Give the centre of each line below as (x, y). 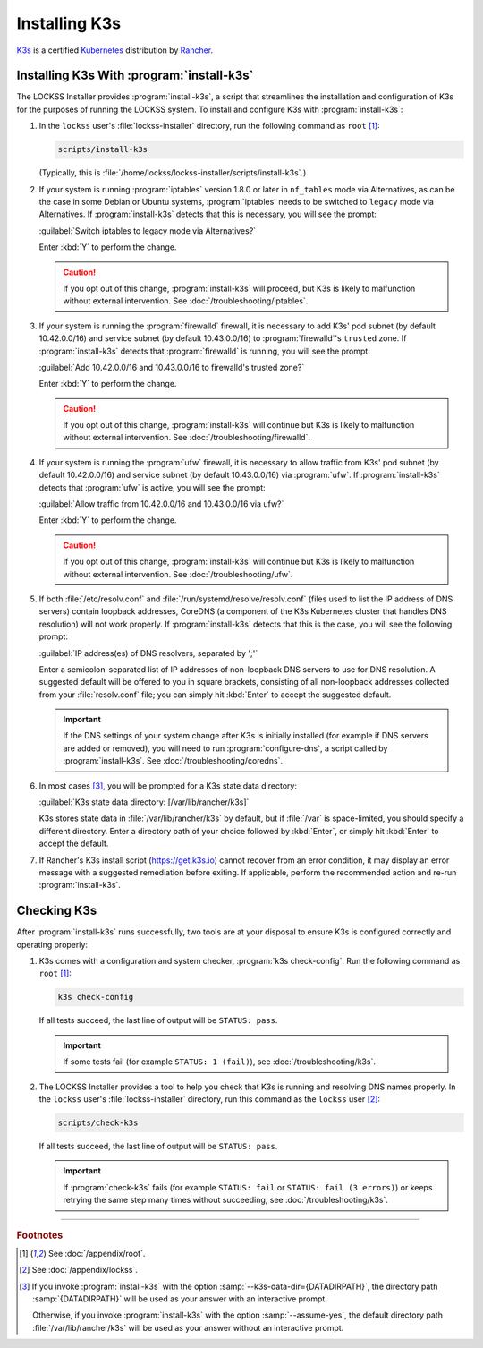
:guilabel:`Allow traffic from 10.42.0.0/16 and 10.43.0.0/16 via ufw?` (161, 504)
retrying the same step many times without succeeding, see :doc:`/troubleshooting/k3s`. (226, 1200)
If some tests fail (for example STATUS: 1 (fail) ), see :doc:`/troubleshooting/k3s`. (219, 1062)
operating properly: (52, 944)
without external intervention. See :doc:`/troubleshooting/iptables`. (186, 301)
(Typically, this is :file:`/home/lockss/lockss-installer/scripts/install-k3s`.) (173, 173)
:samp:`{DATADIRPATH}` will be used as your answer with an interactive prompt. (180, 1299)
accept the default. (74, 844)
